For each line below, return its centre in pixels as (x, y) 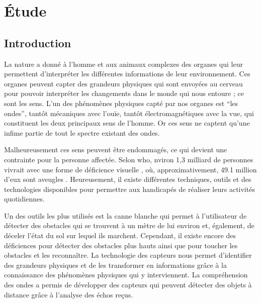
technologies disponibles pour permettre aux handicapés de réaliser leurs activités (129, 189)
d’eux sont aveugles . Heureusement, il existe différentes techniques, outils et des (128, 179)
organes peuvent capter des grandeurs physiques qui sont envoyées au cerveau (123, 83)
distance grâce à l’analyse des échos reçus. (69, 294)
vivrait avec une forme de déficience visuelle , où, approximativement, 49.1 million (130, 169)
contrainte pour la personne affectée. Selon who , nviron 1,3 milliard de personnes (129, 159)
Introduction (38, 42)
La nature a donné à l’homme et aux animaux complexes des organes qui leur (123, 64)
